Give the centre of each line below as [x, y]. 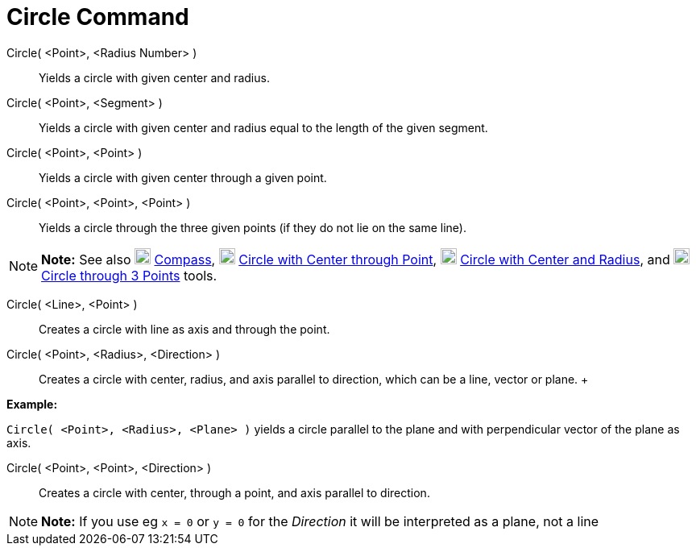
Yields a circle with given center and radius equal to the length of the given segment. [263, 127]
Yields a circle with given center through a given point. [183, 177]
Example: [32, 404]
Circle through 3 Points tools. [129, 275]
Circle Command [98, 17]
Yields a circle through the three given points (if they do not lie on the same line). [253, 227]
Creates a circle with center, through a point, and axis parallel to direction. [234, 492]
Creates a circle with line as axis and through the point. [184, 329]
